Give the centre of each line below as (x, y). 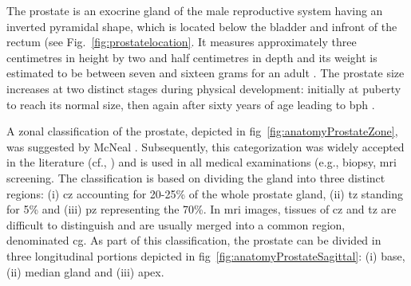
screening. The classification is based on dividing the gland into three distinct (196, 177)
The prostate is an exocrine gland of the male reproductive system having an (195, 10)
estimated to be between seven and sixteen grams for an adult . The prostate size (205, 73)
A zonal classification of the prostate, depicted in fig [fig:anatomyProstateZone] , (202, 131)
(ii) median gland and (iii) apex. (85, 271)
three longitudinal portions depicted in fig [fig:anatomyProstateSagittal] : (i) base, (206, 255)
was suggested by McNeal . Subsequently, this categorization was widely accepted (205, 146)
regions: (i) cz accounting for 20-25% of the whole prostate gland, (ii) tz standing (205, 193)
